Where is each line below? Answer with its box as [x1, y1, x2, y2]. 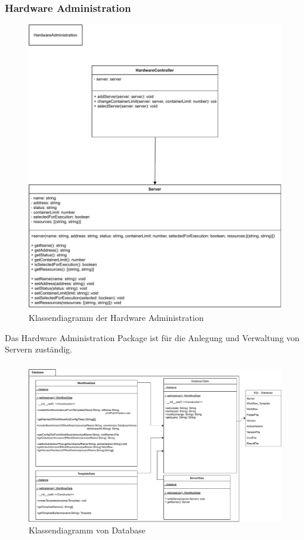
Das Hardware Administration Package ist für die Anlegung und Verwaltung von [5, 331, 300, 344]
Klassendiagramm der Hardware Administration [29, 311, 204, 323]
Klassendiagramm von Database [29, 524, 146, 536]
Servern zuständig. [5, 343, 72, 355]
